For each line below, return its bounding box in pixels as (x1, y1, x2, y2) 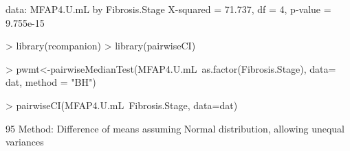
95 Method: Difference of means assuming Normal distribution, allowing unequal (6, 121, 344, 135)
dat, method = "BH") (6, 75, 96, 89)
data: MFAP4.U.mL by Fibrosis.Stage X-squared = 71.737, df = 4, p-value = (6, 2, 331, 16)
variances (6, 135, 44, 149)
